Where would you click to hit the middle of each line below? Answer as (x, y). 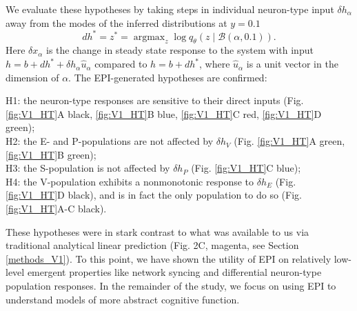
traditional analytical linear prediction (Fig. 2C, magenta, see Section (152, 245)
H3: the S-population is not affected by (88, 168)
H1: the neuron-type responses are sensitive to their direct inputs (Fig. (155, 100)
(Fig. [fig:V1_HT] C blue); (246, 168)
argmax (149, 37)
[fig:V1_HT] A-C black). (56, 209)
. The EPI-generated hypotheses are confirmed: (168, 77)
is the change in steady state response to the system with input (180, 50)
